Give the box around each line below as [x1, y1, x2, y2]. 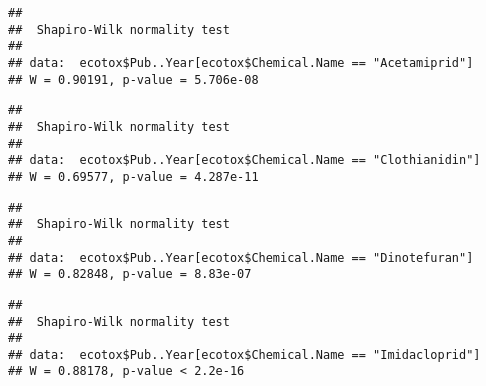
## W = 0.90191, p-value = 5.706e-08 [8, 72, 259, 87]
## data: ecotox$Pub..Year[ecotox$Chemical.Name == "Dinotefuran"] [8, 250, 474, 265]
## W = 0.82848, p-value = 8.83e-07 [8, 267, 252, 282]
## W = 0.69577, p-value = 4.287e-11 [8, 169, 259, 184]
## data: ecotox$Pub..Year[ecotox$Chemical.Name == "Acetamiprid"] [8, 55, 474, 70]
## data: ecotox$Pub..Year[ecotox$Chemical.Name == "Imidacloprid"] [8, 347, 481, 362]
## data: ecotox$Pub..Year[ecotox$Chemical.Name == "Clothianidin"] [8, 153, 481, 168]
